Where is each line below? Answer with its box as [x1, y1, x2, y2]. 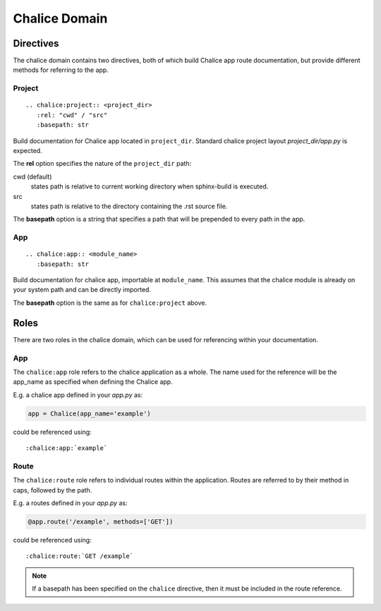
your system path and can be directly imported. [13, 286, 152, 294]
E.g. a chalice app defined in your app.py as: [13, 390, 143, 399]
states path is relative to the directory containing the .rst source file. [30, 202, 228, 210]
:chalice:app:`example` [25, 444, 108, 452]
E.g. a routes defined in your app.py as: [13, 498, 128, 507]
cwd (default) [13, 172, 52, 181]
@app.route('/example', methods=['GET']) [28, 517, 174, 526]
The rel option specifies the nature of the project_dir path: [13, 159, 192, 168]
